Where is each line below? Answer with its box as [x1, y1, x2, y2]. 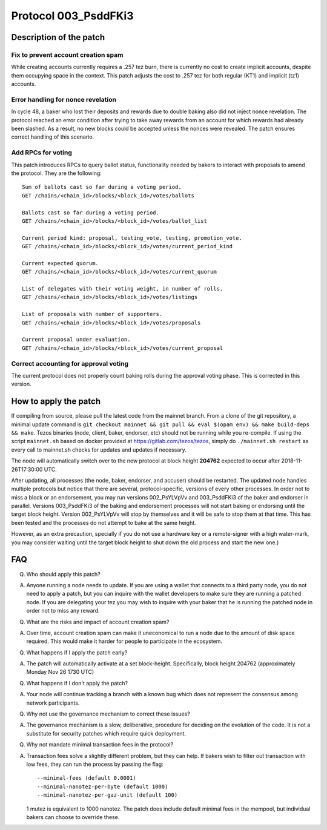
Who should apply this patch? [26, 570, 101, 578]
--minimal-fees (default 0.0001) [37, 775, 136, 782]
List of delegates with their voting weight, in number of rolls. [22, 285, 223, 292]
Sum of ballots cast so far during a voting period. [22, 183, 182, 191]
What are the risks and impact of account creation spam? [26, 618, 170, 625]
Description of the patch [11, 32, 105, 42]
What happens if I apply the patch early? [26, 648, 128, 656]
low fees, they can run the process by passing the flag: [26, 760, 163, 768]
